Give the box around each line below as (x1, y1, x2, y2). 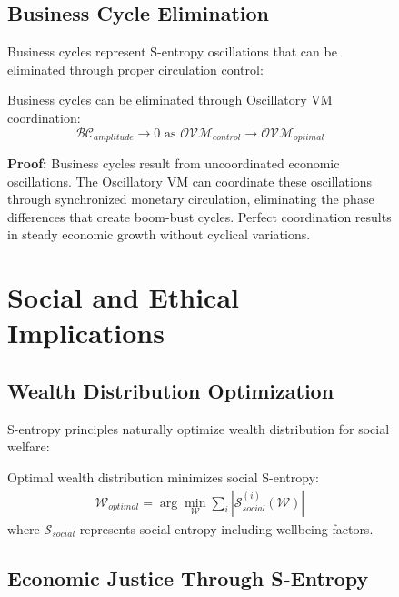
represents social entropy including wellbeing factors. (79, 519, 374, 538)
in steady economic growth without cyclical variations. (7, 225, 311, 244)
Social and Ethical (7, 278, 239, 316)
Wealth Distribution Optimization (7, 376, 334, 404)
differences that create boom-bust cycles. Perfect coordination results (7, 207, 392, 226)
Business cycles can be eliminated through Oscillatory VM (7, 90, 333, 109)
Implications (7, 314, 165, 351)
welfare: (7, 437, 50, 456)
